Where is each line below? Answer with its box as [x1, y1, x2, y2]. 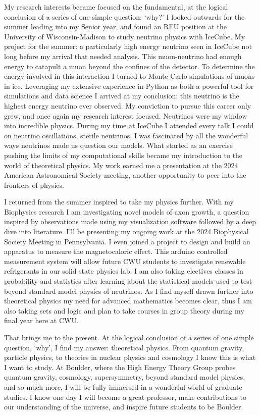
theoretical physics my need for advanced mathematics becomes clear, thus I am [4, 295, 252, 306]
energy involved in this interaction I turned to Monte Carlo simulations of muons [4, 71, 255, 81]
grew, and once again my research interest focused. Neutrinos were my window [4, 110, 247, 121]
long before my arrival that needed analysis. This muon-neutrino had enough [4, 50, 242, 61]
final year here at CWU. [4, 315, 79, 326]
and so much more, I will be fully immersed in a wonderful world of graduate [4, 381, 242, 392]
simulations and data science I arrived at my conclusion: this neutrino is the [4, 90, 239, 101]
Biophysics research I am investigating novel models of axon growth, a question [4, 206, 249, 217]
